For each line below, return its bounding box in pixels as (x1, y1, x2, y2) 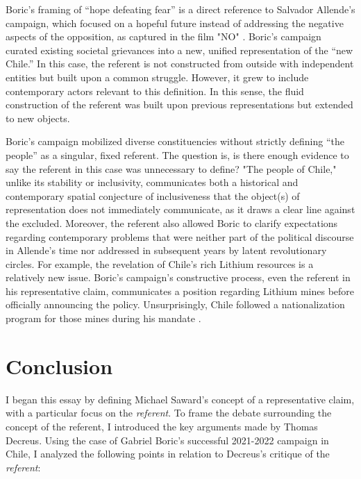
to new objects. (6, 110, 70, 125)
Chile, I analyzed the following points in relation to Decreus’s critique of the (6, 446, 330, 461)
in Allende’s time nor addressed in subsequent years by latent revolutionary (6, 243, 327, 258)
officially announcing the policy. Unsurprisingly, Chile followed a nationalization (6, 297, 345, 312)
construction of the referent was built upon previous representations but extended (6, 97, 353, 112)
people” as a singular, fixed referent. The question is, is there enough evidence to (6, 147, 349, 162)
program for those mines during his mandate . (6, 311, 201, 326)
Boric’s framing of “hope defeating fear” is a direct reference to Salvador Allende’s (6, 2, 355, 16)
